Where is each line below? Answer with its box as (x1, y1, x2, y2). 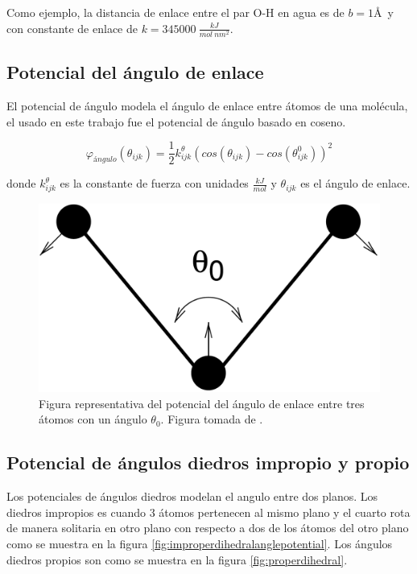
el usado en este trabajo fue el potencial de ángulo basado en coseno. (6, 113, 346, 130)
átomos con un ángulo (39, 411, 147, 427)
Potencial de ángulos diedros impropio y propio (6, 450, 410, 475)
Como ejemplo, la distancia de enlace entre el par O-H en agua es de (6, 4, 345, 20)
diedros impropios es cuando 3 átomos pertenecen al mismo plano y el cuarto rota (6, 503, 411, 520)
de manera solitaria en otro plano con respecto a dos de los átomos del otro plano (6, 519, 409, 536)
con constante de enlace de (6, 19, 138, 36)
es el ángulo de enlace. (300, 175, 411, 192)
